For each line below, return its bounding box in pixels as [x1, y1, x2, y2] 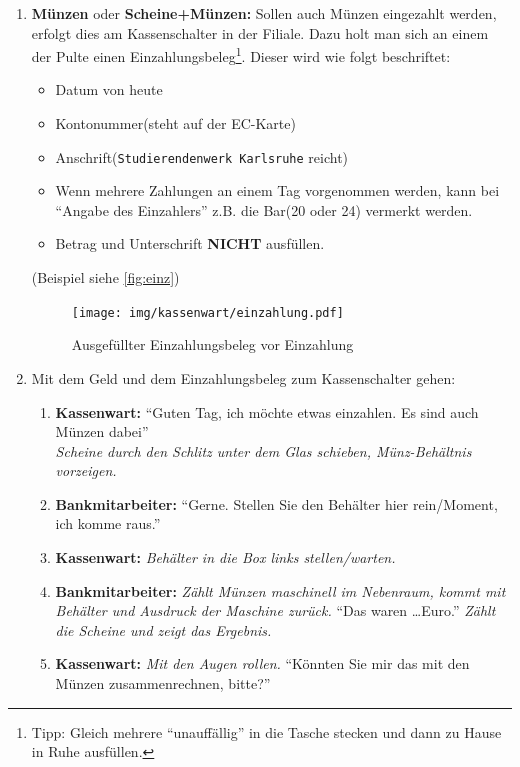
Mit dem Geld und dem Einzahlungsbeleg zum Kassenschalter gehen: [31, 367, 456, 388]
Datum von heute [55, 79, 163, 100]
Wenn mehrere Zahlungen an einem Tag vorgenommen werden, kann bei [55, 180, 500, 201]
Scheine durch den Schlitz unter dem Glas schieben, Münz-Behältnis [55, 440, 472, 461]
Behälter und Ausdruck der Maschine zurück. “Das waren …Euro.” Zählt [55, 600, 496, 621]
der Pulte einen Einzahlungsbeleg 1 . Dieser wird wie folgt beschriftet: [31, 43, 451, 66]
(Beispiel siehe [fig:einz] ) [31, 267, 180, 288]
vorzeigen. [55, 460, 117, 481]
